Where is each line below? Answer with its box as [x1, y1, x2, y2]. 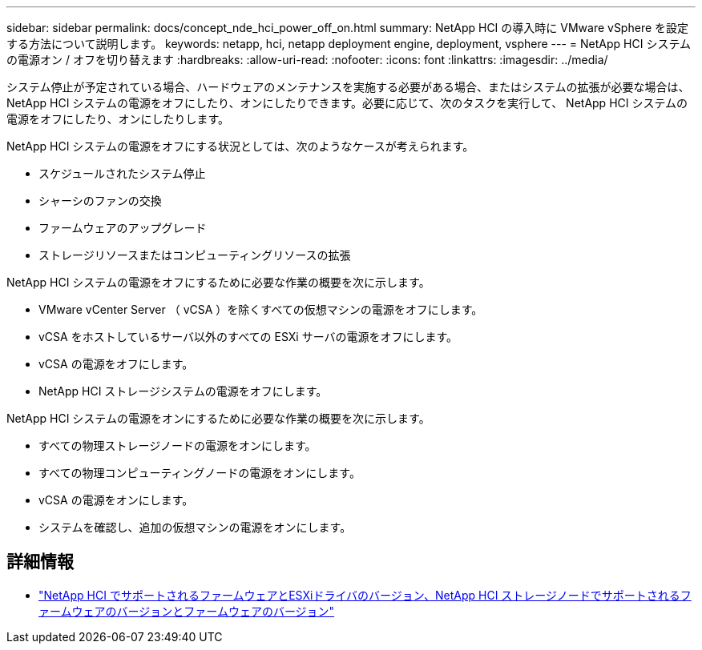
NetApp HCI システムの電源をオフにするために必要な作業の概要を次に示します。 [6, 275, 430, 289]
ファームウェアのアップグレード [38, 221, 207, 235]
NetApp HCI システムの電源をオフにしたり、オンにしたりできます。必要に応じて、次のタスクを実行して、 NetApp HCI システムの [6, 96, 688, 110]
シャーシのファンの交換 [38, 194, 162, 207]
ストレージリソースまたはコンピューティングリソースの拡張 [38, 248, 351, 262]
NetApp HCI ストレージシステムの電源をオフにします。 [38, 384, 328, 398]
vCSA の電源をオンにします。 [38, 493, 194, 507]
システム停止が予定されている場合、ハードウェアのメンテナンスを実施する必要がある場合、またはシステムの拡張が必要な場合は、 [6, 80, 690, 94]
